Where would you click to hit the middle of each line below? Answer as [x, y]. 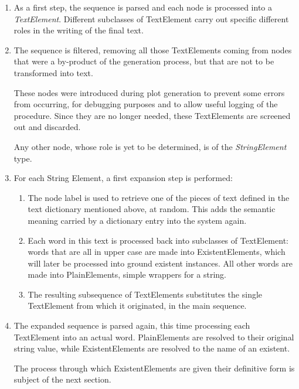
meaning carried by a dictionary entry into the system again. [137, 220]
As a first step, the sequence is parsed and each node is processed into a [143, 7]
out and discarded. [47, 127]
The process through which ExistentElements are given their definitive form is [154, 368]
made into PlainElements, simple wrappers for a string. [127, 274]
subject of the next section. [62, 379]
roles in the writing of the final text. [79, 30]
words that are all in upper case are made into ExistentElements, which [157, 252]
